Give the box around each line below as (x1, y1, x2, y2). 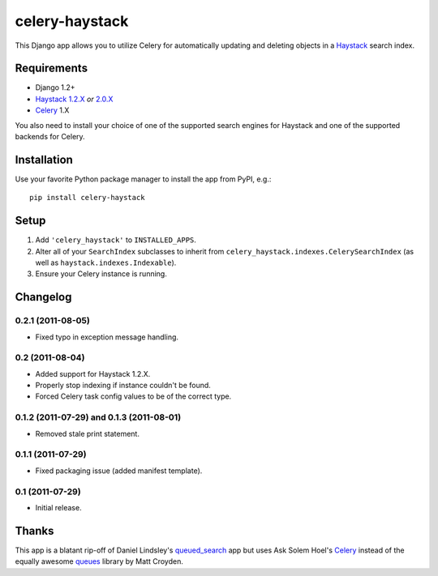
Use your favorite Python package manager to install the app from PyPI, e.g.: (15, 174, 272, 184)
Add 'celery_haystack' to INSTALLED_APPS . (35, 235, 196, 245)
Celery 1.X (35, 105, 70, 115)
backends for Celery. (15, 132, 85, 142)
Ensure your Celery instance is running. (35, 269, 168, 279)
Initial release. (35, 502, 82, 512)
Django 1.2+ (35, 83, 76, 92)
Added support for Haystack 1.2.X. (35, 369, 151, 378)
